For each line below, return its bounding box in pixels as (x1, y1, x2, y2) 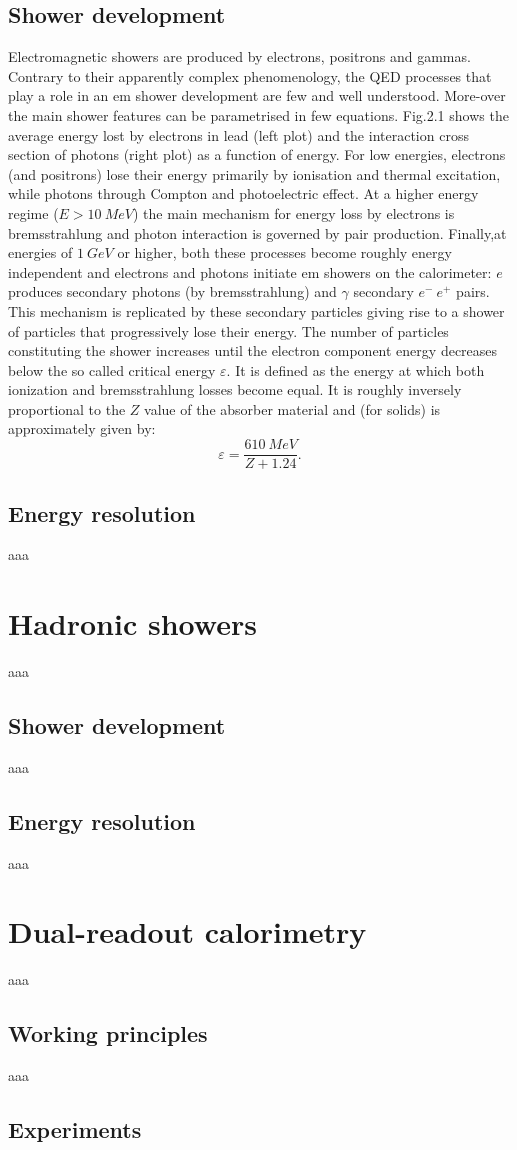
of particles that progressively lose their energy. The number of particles (8, 320, 449, 341)
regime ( (8, 202, 59, 223)
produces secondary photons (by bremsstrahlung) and (8, 281, 337, 302)
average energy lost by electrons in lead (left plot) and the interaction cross (8, 124, 469, 145)
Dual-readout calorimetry (8, 911, 367, 952)
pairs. (456, 281, 490, 302)
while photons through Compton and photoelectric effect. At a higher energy (8, 183, 479, 204)
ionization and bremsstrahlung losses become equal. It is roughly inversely (8, 379, 462, 400)
